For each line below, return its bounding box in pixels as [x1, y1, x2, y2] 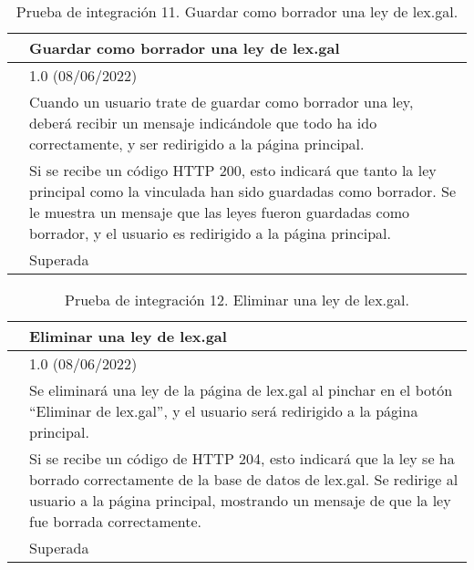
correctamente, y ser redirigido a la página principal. [29, 133, 365, 154]
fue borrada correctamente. [29, 511, 202, 532]
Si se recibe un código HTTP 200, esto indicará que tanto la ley [29, 160, 437, 181]
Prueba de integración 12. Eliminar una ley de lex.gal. [65, 289, 409, 310]
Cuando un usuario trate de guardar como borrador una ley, [29, 91, 414, 112]
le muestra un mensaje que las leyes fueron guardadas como [29, 202, 409, 223]
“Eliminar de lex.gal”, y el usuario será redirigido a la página [29, 400, 418, 421]
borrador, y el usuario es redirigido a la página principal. [29, 223, 392, 244]
